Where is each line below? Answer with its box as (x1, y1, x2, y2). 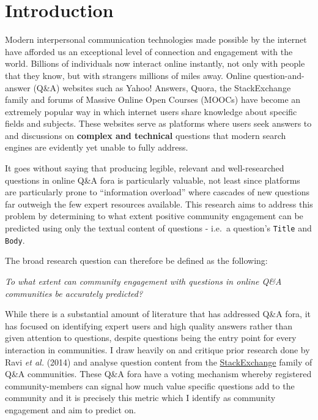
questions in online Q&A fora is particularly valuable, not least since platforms (5, 173, 300, 186)
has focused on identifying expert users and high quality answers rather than (5, 319, 293, 332)
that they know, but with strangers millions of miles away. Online (5, 69, 251, 81)
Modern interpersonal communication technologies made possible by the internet (5, 33, 307, 46)
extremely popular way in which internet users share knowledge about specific (5, 105, 297, 118)
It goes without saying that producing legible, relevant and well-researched (5, 162, 284, 174)
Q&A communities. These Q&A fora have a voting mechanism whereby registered (5, 367, 312, 380)
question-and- (253, 69, 305, 81)
